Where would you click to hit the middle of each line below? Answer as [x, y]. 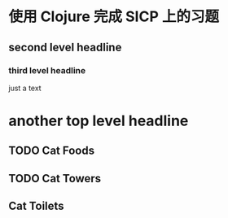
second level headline [65, 47]
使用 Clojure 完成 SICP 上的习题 [114, 17]
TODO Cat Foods [52, 151]
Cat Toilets [36, 206]
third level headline [47, 70]
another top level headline [99, 121]
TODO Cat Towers [55, 179]
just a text [25, 88]
